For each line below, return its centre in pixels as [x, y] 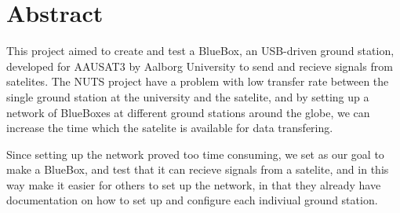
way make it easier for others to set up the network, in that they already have [194, 184]
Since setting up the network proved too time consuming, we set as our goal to [195, 154]
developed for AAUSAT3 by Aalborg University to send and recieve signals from [200, 66]
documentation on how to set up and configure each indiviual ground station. [192, 200]
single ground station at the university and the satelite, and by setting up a [188, 96]
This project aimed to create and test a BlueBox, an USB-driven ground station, [200, 51]
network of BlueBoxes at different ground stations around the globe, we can [188, 112]
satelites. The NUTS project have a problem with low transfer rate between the [198, 81]
